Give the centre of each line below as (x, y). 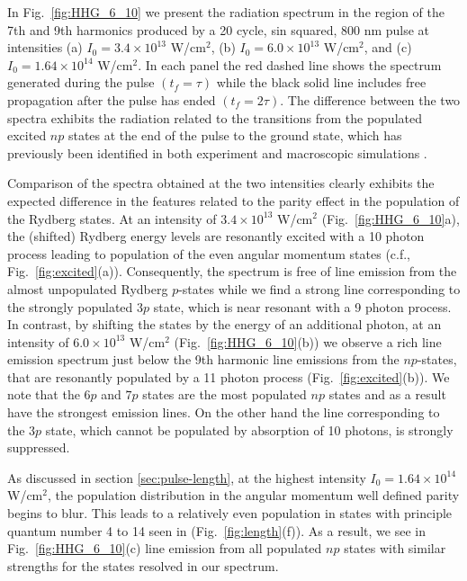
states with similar (395, 548)
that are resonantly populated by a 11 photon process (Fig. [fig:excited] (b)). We (229, 376)
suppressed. (39, 447)
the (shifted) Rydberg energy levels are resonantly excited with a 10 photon (216, 236)
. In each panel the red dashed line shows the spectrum (290, 64)
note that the (44, 394)
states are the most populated (225, 394)
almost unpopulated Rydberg (88, 288)
